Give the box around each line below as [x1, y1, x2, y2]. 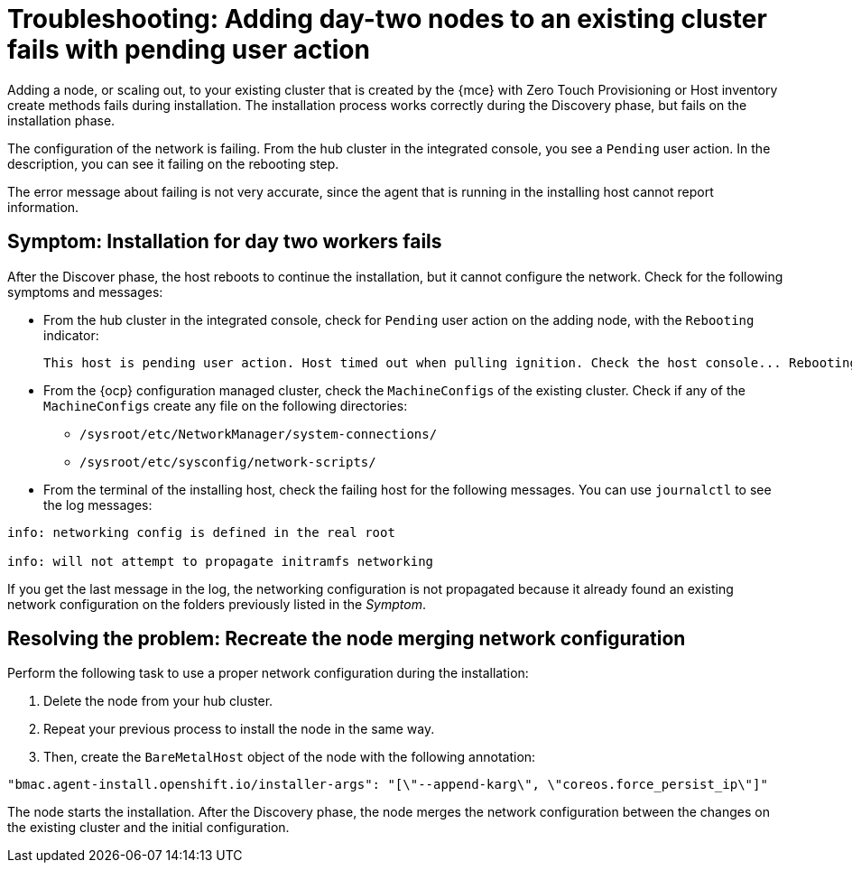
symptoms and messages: [7, 283, 163, 300]
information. [7, 199, 79, 215]
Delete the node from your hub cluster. [43, 693, 273, 709]
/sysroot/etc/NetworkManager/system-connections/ [79, 426, 438, 441]
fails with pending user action [7, 34, 370, 65]
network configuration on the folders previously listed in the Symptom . [7, 596, 426, 612]
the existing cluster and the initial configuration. [7, 819, 290, 836]
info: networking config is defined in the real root [7, 524, 395, 540]
